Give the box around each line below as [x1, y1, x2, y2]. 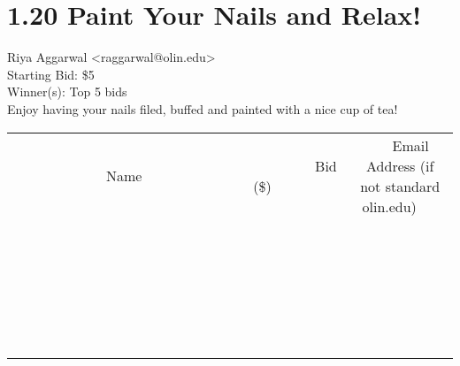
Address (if [366, 155, 434, 176]
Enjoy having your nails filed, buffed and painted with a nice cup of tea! [7, 99, 398, 118]
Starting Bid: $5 [7, 65, 95, 83]
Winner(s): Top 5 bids [7, 82, 127, 101]
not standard [360, 175, 441, 196]
